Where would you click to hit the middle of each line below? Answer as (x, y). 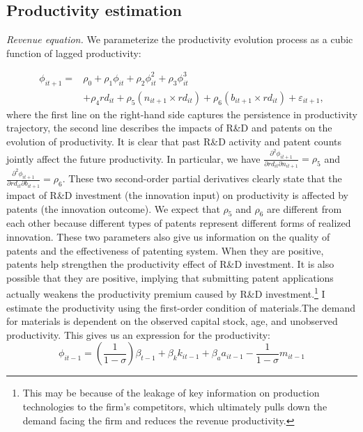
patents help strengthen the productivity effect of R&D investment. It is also (170, 264)
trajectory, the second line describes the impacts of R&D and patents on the (169, 128)
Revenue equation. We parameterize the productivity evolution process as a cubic (180, 39)
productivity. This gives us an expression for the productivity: (138, 334)
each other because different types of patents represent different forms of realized (179, 223)
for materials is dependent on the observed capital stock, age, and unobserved (172, 321)
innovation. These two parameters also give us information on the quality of (168, 237)
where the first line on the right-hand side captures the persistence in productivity (182, 114)
